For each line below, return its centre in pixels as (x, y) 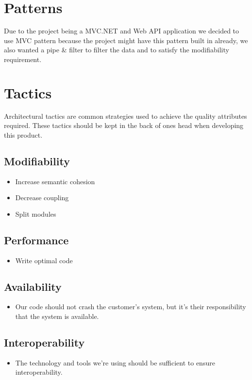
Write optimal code (44, 260)
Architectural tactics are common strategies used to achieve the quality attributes (126, 116)
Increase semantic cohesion (55, 181)
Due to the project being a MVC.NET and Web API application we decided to (122, 31)
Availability (33, 286)
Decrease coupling (42, 198)
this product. (23, 135)
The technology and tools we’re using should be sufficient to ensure (115, 362)
